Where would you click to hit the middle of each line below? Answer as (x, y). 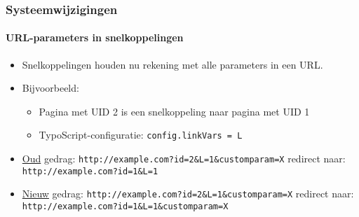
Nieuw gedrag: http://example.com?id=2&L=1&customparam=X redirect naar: (188, 194)
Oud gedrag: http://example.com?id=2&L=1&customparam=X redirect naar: (184, 159)
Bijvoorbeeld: (50, 88)
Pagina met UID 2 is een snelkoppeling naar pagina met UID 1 (174, 111)
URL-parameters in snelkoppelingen (95, 37)
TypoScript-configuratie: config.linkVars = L (141, 135)
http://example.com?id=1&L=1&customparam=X (125, 207)
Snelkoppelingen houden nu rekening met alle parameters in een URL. (172, 64)
